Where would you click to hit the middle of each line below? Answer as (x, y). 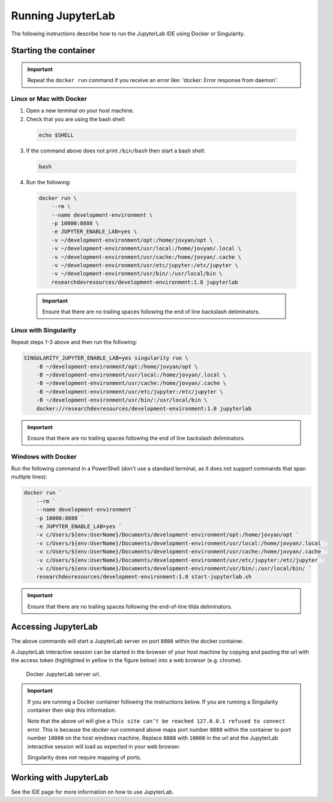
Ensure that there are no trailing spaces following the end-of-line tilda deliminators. (130, 606)
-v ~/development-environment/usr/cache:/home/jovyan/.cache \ (146, 257)
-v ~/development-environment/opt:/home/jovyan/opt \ (132, 240)
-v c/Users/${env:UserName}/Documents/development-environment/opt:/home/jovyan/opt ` (168, 535)
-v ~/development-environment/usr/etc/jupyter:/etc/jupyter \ (145, 265)
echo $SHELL (56, 135)
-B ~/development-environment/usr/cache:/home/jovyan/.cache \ (131, 383)
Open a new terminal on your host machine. (80, 110)
